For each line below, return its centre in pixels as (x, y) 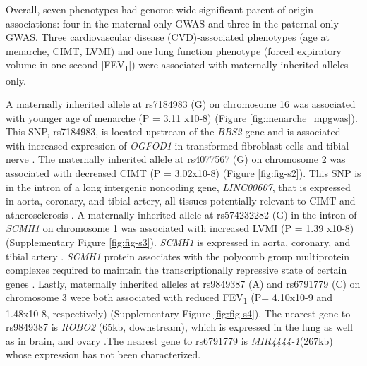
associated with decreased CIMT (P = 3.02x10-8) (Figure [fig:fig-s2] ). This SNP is (183, 173)
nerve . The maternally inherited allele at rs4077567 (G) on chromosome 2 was (176, 159)
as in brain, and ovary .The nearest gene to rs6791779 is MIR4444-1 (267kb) (169, 340)
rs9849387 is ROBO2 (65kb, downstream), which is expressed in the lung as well (179, 327)
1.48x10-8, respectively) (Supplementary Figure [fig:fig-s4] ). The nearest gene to (178, 313)
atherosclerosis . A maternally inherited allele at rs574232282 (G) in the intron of (181, 214)
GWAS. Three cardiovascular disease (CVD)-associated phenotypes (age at (168, 37)
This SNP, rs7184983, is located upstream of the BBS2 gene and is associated (173, 132)
